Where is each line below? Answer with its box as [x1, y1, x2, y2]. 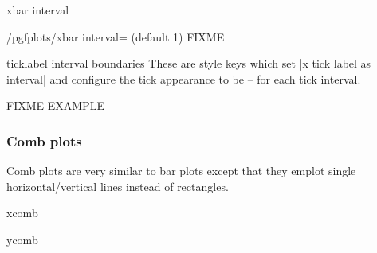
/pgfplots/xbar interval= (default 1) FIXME [6, 28, 225, 45]
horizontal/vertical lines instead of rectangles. [6, 177, 229, 194]
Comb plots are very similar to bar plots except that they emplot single [6, 162, 356, 179]
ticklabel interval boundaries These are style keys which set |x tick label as [6, 55, 371, 72]
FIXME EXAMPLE [6, 97, 104, 114]
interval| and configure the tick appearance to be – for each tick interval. [6, 70, 361, 87]
